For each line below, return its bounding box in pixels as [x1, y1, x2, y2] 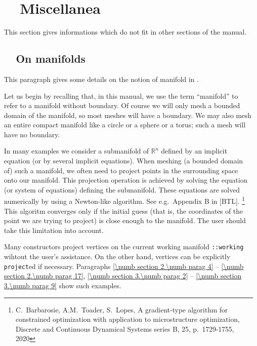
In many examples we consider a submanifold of [4, 146, 149, 156]
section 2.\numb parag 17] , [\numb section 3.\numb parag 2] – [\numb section [4, 270, 242, 281]
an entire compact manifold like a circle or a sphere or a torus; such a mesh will [4, 119, 246, 130]
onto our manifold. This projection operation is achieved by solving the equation [4, 175, 248, 185]
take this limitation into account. [4, 225, 104, 235]
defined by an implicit [161, 146, 227, 156]
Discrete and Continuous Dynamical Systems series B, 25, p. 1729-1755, [15, 323, 234, 334]
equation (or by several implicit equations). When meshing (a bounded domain [4, 155, 243, 166]
